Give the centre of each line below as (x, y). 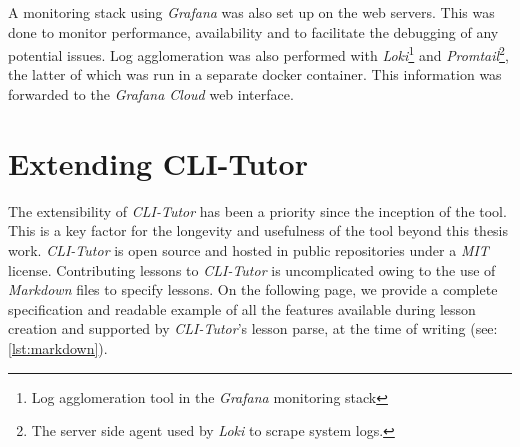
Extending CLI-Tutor (158, 162)
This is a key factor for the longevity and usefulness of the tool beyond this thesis (258, 230)
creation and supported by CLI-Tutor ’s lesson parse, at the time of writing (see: (253, 328)
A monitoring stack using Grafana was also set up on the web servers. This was (251, 12)
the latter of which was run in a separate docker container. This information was (255, 74)
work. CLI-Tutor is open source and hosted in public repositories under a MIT (248, 249)
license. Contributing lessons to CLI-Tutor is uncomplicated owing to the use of (252, 269)
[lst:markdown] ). (58, 347)
